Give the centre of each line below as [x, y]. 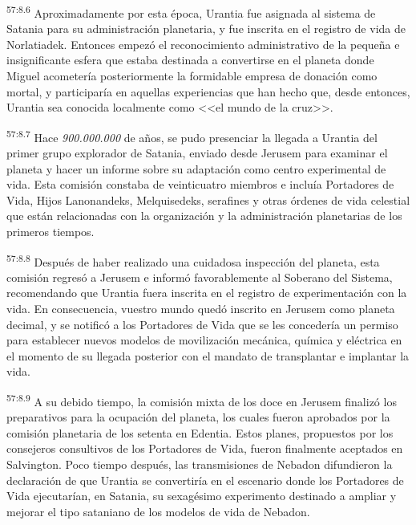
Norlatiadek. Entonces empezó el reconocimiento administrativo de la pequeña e [203, 44]
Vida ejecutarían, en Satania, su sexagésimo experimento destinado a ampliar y [202, 496]
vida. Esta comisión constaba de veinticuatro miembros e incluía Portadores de [200, 184]
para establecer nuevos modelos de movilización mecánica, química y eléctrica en [204, 340]
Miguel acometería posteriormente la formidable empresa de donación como [192, 76]
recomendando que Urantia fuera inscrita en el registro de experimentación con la [207, 293]
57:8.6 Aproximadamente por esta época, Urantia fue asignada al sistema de [191, 12]
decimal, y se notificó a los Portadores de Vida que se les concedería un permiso [202, 324]
